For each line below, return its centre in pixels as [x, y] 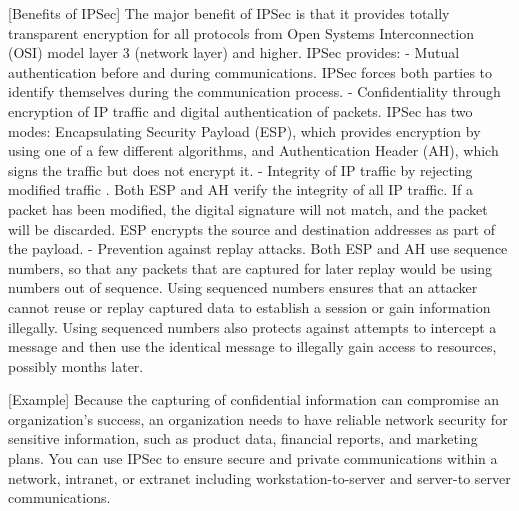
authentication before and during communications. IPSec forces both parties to [250, 71]
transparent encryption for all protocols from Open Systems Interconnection [241, 32]
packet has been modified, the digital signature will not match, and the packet [248, 208]
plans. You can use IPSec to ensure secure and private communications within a [253, 458]
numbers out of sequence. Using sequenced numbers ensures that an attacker [243, 287]
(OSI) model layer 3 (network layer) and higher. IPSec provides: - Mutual [234, 52]
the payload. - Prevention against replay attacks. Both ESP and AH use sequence [258, 248]
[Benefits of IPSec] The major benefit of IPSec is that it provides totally [229, 13]
